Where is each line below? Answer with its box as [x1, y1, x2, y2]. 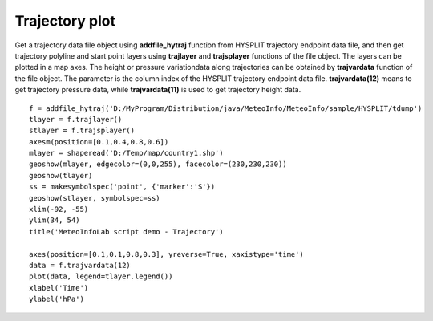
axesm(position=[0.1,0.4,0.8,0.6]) [29, 137, 169, 146]
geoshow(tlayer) [29, 171, 93, 180]
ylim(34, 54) [29, 216, 80, 225]
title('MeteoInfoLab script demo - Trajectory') [29, 227, 224, 236]
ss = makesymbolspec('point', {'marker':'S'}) [29, 182, 216, 192]
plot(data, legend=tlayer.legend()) [29, 272, 173, 281]
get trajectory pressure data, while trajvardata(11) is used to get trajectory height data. [14, 85, 301, 95]
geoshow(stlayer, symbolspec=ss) [29, 193, 160, 202]
